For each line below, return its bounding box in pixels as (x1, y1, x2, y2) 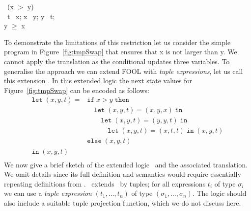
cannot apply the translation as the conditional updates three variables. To (4, 56, 230, 66)
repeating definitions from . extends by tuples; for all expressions (4, 178, 206, 188)
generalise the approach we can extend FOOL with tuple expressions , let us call (4, 66, 243, 76)
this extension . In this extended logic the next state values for (4, 75, 193, 86)
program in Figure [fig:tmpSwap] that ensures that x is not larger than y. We (4, 47, 237, 57)
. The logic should (192, 188, 247, 198)
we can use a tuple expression (4, 188, 92, 198)
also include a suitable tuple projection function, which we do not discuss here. (4, 197, 241, 208)
